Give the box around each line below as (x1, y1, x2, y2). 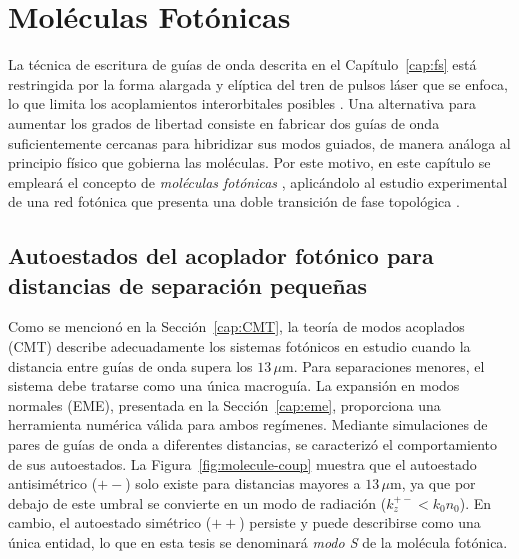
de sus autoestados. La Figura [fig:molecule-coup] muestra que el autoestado (8, 453, 477, 474)
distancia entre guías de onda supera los (8, 355, 253, 376)
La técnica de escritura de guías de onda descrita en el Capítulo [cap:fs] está (8, 54, 477, 75)
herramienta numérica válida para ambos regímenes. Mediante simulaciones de (8, 414, 488, 435)
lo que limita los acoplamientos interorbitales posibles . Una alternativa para (8, 93, 477, 114)
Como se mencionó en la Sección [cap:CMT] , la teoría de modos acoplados (8, 316, 465, 337)
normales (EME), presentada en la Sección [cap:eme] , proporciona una (8, 394, 441, 415)
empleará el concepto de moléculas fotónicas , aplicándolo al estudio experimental (8, 171, 508, 192)
